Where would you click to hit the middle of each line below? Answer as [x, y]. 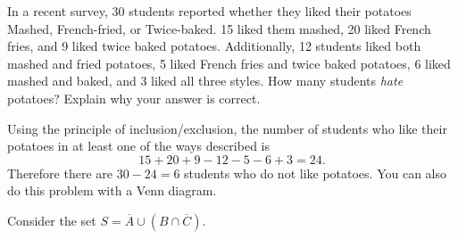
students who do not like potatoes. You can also [315, 173]
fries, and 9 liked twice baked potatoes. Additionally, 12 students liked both [214, 46]
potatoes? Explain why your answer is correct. [134, 98]
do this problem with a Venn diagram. [112, 190]
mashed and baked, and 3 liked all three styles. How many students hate [205, 81]
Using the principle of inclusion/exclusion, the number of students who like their [227, 128]
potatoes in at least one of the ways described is [138, 146]
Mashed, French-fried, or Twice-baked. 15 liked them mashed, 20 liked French [219, 28]
